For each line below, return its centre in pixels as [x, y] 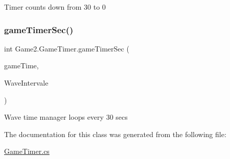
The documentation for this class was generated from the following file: [115, 134]
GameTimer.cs [27, 151]
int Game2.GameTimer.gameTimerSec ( [67, 48]
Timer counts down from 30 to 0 [55, 7]
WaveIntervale [26, 83]
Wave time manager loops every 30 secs [66, 117]
